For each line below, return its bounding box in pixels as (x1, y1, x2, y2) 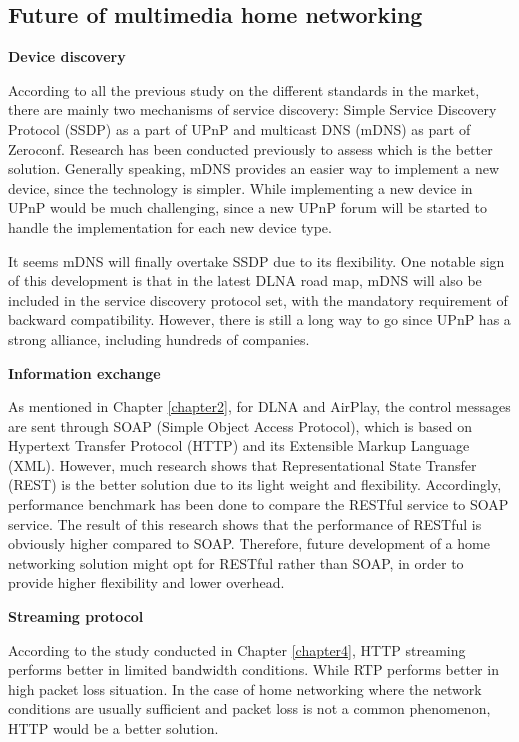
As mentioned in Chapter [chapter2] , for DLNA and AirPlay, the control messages (8, 396, 511, 417)
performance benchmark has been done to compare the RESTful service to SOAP (8, 494, 509, 515)
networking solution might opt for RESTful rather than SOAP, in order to (8, 552, 464, 573)
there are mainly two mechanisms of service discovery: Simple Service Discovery (8, 99, 497, 120)
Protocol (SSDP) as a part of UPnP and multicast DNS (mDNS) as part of (8, 118, 471, 139)
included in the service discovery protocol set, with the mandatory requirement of (8, 289, 508, 310)
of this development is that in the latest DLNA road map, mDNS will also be (8, 270, 482, 291)
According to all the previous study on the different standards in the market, (8, 79, 480, 100)
